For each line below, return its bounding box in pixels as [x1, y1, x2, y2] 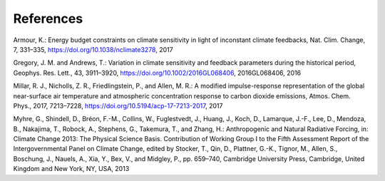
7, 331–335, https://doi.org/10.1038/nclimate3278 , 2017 [13, 45, 174, 53]
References [13, 11, 83, 26]
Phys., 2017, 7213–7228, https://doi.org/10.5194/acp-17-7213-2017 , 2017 [13, 101, 223, 110]
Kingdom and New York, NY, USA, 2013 [13, 165, 130, 173]
